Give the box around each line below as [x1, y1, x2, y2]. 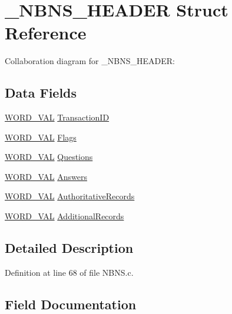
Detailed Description [5, 239, 134, 257]
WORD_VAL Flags [5, 131, 77, 143]
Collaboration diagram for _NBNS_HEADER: [5, 55, 175, 67]
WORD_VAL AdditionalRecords [5, 210, 124, 222]
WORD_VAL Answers [5, 170, 88, 182]
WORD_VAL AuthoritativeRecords [5, 190, 135, 202]
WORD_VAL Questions [5, 151, 93, 163]
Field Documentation [5, 295, 137, 313]
